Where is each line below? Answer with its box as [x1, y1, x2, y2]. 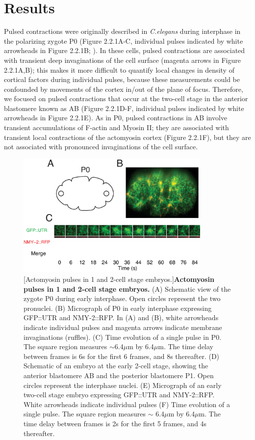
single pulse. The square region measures [24, 409, 146, 419]
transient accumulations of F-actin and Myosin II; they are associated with [4, 122, 229, 133]
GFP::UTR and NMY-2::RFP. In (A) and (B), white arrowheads [24, 312, 219, 323]
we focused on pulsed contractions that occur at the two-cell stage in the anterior [4, 93, 248, 104]
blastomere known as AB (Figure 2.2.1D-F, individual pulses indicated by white [4, 103, 244, 113]
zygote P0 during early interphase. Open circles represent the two [24, 293, 221, 303]
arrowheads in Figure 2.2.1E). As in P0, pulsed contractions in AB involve [4, 112, 228, 123]
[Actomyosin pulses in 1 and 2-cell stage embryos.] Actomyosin [24, 274, 214, 284]
